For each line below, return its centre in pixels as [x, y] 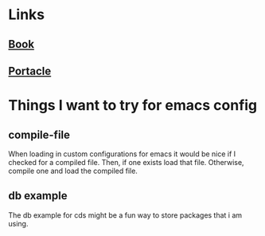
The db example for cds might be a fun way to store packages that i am [125, 215]
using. [18, 223]
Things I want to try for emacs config [133, 106]
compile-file [39, 134]
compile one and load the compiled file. [73, 171]
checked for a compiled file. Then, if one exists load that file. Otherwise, [126, 162]
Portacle [30, 71]
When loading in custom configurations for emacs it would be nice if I [122, 154]
